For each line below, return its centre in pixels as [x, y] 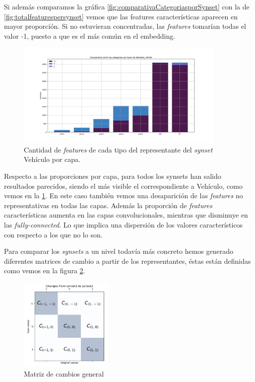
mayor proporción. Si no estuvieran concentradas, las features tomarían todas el [125, 26]
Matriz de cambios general [64, 374]
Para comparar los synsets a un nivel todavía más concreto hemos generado [119, 251]
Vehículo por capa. [52, 159]
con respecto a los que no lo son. [53, 234]
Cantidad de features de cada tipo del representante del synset [118, 149]
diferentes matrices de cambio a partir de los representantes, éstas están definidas [127, 261]
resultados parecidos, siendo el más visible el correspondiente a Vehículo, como [123, 186]
